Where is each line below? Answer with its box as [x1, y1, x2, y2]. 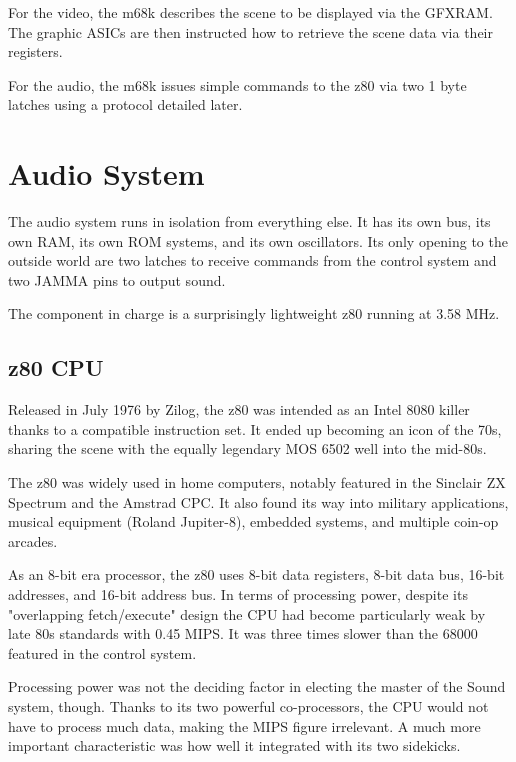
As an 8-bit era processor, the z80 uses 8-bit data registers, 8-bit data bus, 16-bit [8, 564, 505, 585]
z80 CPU [8, 352, 104, 383]
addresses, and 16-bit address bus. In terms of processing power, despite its [8, 584, 468, 605]
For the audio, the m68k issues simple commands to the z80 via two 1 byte [8, 74, 467, 95]
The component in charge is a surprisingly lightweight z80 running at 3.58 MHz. [8, 303, 500, 324]
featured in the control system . [8, 642, 197, 663]
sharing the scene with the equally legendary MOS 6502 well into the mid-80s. [8, 438, 487, 459]
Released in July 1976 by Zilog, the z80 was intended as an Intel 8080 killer [8, 399, 470, 420]
